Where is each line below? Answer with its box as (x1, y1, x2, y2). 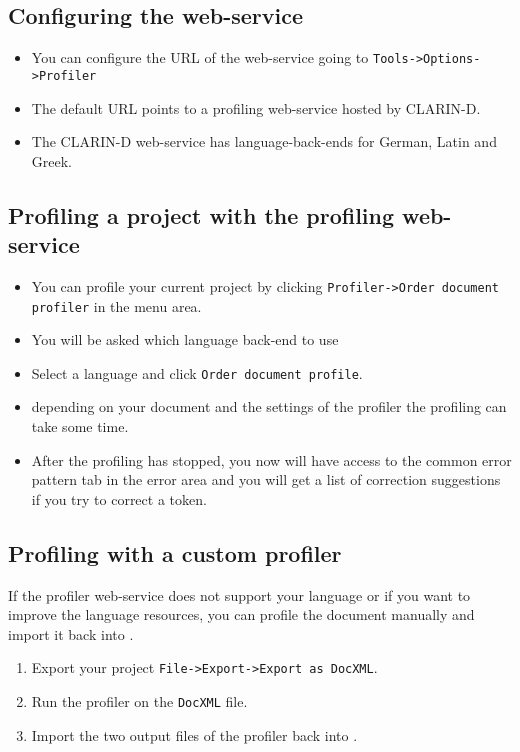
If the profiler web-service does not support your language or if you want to (8, 584, 471, 605)
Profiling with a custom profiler (8, 537, 342, 568)
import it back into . (8, 623, 134, 644)
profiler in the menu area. (31, 295, 202, 316)
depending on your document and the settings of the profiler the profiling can (31, 396, 507, 417)
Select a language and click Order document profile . (31, 362, 363, 383)
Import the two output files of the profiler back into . (31, 724, 358, 745)
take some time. (31, 416, 129, 437)
